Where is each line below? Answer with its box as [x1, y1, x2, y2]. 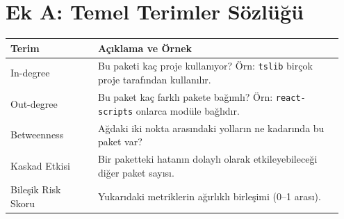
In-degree [10, 65, 50, 80]
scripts [97, 106, 133, 117]
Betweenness [10, 127, 64, 142]
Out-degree [10, 96, 58, 111]
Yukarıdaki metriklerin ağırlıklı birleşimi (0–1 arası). [97, 189, 321, 204]
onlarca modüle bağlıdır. [136, 103, 240, 117]
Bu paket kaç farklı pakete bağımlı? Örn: [97, 89, 273, 104]
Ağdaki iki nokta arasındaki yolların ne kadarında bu [97, 120, 325, 135]
